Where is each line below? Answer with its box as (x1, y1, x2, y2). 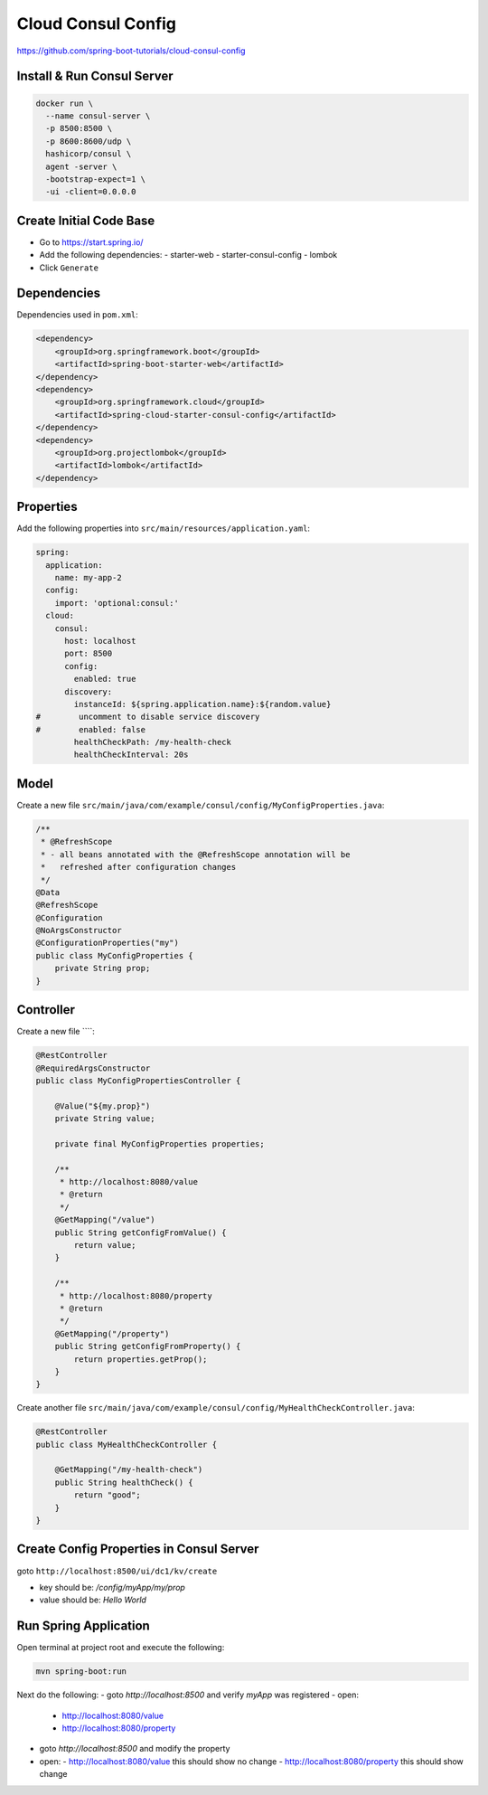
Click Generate (39, 262, 99, 273)
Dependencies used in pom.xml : (16, 309, 139, 320)
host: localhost (64, 636, 136, 646)
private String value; (54, 1113, 155, 1124)
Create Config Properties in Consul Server (16, 1542, 259, 1557)
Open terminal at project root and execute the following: (16, 1642, 225, 1653)
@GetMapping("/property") (54, 1328, 170, 1338)
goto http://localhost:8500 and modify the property (39, 1743, 230, 1754)
